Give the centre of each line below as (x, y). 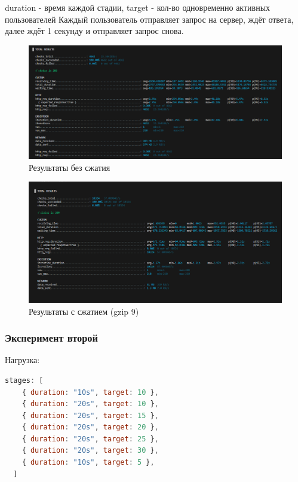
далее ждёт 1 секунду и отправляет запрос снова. (94, 31)
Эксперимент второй (51, 338)
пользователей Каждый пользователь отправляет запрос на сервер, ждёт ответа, (149, 19)
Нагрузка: (22, 360)
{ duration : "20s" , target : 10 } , (90, 404)
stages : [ (24, 380)
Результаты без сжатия (70, 167)
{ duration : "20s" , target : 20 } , (90, 427)
